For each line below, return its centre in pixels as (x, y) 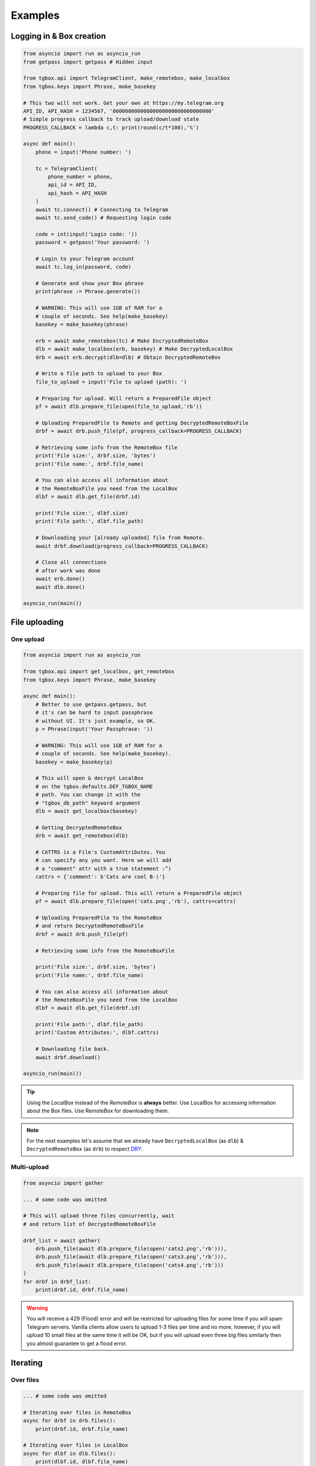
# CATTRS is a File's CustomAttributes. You (100, 852)
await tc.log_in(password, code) (83, 267)
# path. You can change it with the (88, 795)
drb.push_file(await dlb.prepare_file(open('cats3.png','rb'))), (131, 1257)
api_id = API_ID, (73, 185)
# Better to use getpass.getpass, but (91, 704)
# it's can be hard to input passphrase (94, 713)
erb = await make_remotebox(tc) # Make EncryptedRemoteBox (122, 341)
